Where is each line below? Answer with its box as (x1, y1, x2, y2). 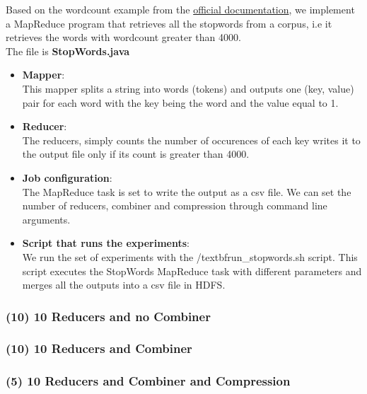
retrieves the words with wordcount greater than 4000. (6, 30, 241, 45)
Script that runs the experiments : (22, 236, 190, 250)
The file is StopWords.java (6, 43, 130, 58)
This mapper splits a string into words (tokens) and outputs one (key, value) (22, 81, 354, 95)
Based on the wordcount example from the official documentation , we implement (6, 2, 355, 16)
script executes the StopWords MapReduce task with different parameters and (22, 263, 362, 278)
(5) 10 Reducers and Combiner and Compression (6, 372, 291, 390)
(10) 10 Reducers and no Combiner (6, 307, 211, 325)
